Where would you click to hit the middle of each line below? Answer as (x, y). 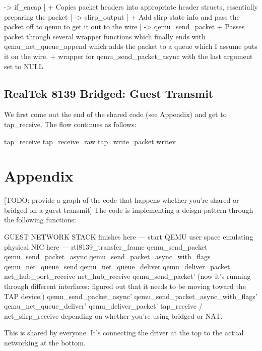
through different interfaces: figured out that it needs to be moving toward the (125, 286)
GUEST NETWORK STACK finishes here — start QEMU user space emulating (129, 237)
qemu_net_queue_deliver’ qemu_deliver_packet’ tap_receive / (103, 306)
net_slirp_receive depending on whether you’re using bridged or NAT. (113, 315)
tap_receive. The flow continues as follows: (70, 124)
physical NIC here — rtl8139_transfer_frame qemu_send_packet (106, 246)
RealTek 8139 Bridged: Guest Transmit (109, 93)
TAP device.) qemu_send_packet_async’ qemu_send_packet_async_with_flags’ (131, 296)
